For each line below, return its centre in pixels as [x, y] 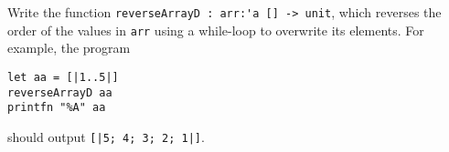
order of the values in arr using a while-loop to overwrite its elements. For [216, 30]
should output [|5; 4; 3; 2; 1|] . [106, 136]
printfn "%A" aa [57, 108]
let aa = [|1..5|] [63, 77]
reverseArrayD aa [60, 92]
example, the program [69, 48]
